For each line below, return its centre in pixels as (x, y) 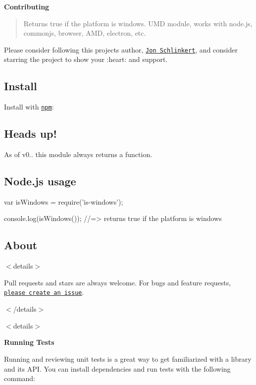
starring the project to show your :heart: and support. (86, 59)
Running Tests (29, 342)
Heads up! (30, 134)
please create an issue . (44, 292)
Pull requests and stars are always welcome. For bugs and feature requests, (118, 282)
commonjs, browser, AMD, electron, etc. (85, 33)
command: (20, 378)
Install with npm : (29, 107)
